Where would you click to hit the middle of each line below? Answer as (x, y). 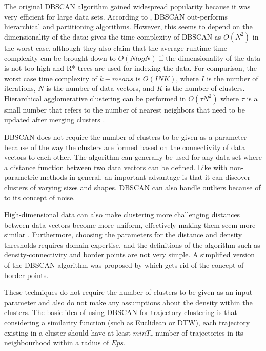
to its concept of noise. (40, 197)
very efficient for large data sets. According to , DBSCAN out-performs (116, 16)
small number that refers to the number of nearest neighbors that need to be (125, 109)
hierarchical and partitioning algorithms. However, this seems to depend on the (128, 26)
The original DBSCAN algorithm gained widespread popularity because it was (127, 6)
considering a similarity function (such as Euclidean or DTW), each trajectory (127, 322)
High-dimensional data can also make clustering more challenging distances (122, 215)
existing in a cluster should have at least (67, 332)
